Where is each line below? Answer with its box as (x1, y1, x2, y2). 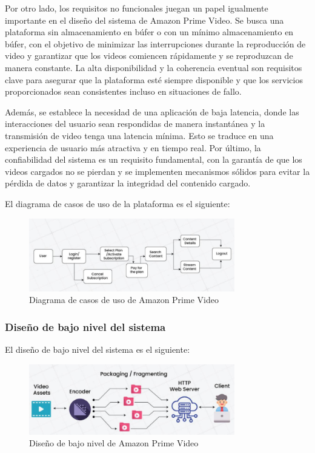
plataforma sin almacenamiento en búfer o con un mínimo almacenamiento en (5, 26, 294, 38)
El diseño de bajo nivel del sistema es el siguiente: (5, 343, 190, 356)
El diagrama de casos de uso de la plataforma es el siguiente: (5, 197, 230, 209)
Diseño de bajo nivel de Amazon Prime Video (29, 437, 199, 449)
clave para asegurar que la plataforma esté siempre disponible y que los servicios (5, 73, 303, 86)
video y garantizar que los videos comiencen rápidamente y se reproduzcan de (5, 49, 293, 62)
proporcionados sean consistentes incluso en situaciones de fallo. (5, 85, 242, 98)
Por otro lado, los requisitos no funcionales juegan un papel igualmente (5, 2, 268, 14)
